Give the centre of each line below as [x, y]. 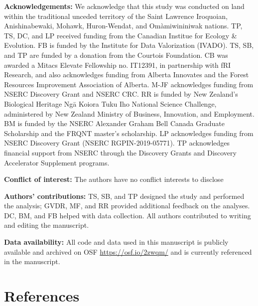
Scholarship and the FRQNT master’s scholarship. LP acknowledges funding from [129, 133]
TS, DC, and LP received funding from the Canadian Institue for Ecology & [121, 35]
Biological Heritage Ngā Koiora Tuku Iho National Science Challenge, [110, 103]
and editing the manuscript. [47, 225]
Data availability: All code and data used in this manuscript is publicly [116, 242]
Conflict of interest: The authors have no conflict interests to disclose [114, 179]
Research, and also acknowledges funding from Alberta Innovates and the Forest [127, 75]
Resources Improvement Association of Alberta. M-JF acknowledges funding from [129, 84]
